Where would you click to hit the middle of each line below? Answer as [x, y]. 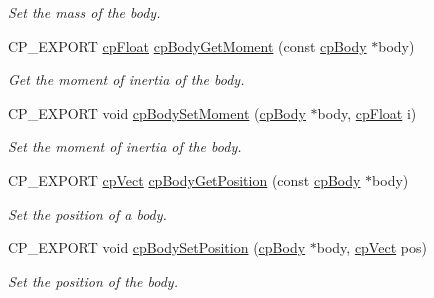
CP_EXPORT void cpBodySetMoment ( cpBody [157, 112]
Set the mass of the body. [84, 12]
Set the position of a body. [87, 213]
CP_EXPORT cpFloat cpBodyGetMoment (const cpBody [187, 45]
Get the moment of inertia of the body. [126, 79]
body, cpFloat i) [367, 112]
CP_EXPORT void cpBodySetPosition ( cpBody [157, 247]
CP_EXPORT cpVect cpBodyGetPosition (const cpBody [184, 179]
